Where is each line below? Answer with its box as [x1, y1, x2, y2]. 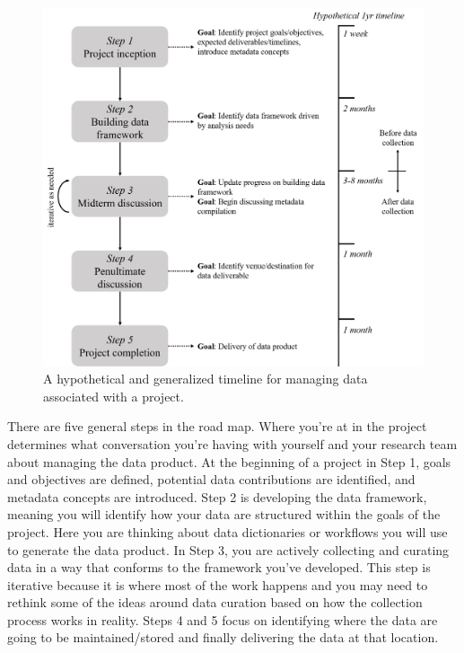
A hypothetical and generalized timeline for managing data [43, 369, 368, 388]
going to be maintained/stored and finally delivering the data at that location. [7, 628, 439, 647]
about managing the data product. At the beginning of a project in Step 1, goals [7, 452, 451, 471]
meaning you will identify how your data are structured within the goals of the [7, 505, 441, 524]
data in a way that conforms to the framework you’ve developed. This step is [7, 558, 431, 577]
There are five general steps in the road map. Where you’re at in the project [7, 417, 427, 436]
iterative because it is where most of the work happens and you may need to [7, 575, 428, 594]
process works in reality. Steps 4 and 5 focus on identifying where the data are [7, 610, 438, 629]
